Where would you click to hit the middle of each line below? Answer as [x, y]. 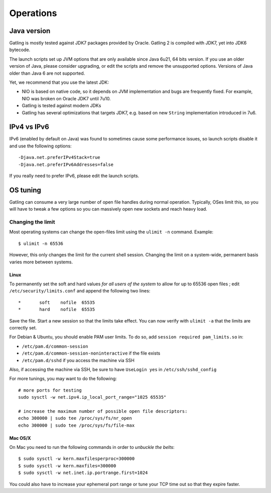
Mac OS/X [20, 438]
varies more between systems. [41, 262]
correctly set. [23, 328]
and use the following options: [41, 146]
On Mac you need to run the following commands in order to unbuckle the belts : [92, 447]
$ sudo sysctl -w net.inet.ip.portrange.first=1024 [83, 473]
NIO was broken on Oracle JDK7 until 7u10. [66, 98]
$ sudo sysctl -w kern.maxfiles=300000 [67, 466]
